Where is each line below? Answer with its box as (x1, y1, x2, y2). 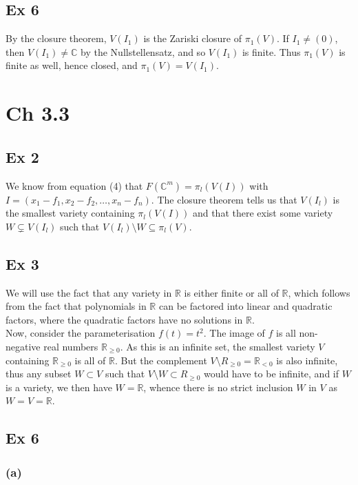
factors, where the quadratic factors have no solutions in (6, 312, 243, 326)
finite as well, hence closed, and (6, 58, 138, 72)
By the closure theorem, (6, 31, 107, 46)
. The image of (203, 326, 265, 340)
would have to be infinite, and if (203, 366, 339, 381)
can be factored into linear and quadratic (158, 299, 333, 313)
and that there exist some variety (192, 206, 333, 220)
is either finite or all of (184, 285, 279, 299)
